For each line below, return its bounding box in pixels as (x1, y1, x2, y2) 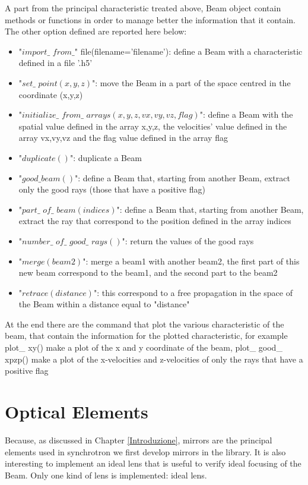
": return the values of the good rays (122, 234, 254, 247)
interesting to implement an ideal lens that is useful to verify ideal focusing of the (5, 457, 301, 470)
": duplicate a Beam (69, 151, 142, 163)
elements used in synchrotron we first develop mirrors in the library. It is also (5, 445, 286, 458)
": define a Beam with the (199, 108, 293, 121)
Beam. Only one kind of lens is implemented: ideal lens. (5, 468, 207, 481)
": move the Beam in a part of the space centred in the (92, 76, 291, 89)
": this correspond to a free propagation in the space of (93, 286, 293, 298)
